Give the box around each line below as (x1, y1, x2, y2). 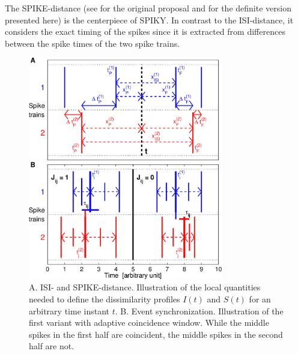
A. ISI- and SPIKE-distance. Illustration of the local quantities (29, 281, 261, 293)
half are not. (29, 340, 74, 352)
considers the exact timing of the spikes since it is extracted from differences (5, 25, 285, 38)
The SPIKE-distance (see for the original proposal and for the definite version (5, 2, 291, 14)
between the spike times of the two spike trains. (5, 37, 180, 49)
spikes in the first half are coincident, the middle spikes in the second (29, 328, 283, 340)
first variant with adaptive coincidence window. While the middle (29, 316, 269, 329)
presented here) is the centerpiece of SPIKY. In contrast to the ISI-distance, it (5, 13, 294, 26)
